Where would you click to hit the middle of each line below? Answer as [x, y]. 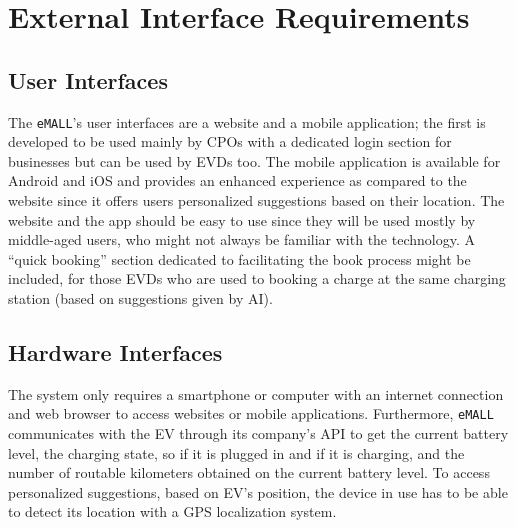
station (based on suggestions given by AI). [140, 297]
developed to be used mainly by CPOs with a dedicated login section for [230, 141]
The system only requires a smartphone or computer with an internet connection [256, 393]
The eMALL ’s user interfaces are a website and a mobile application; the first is [247, 121]
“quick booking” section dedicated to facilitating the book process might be [239, 258]
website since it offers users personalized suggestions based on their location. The [256, 200]
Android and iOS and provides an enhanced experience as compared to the [237, 180]
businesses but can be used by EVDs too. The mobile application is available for [254, 160]
